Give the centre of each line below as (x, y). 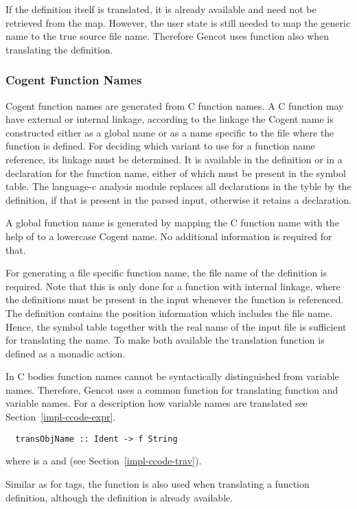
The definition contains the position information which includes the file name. (169, 312)
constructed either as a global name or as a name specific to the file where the (170, 132)
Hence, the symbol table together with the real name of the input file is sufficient (176, 326)
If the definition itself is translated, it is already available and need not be (161, 9)
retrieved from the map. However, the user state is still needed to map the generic (178, 22)
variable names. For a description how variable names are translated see (157, 403)
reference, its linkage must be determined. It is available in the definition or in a (174, 159)
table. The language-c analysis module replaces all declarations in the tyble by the (178, 186)
